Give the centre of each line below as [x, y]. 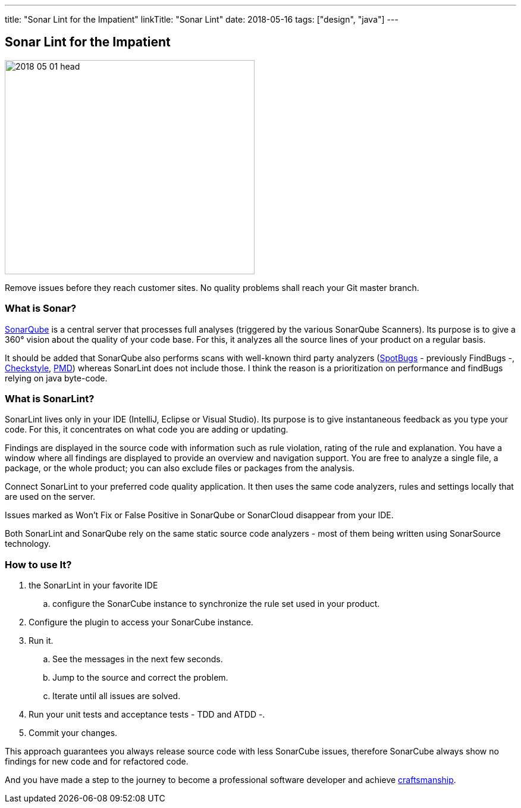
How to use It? [38, 564]
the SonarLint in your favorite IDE [93, 585]
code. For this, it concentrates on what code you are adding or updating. [147, 430]
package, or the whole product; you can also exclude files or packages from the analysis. [180, 468]
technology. [28, 544]
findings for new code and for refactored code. [97, 762]
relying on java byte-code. [56, 378]
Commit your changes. [73, 733]
